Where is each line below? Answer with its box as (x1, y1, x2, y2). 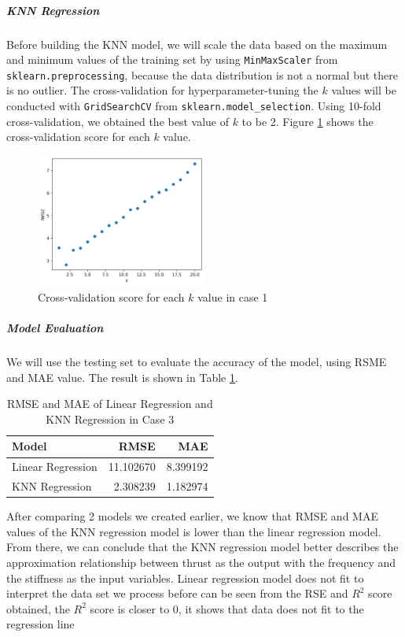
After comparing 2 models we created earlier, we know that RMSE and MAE (6, 508, 378, 524)
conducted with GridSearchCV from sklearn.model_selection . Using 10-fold (6, 98, 381, 114)
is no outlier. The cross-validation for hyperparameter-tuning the (6, 82, 318, 98)
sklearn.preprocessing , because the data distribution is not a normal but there (6, 66, 398, 83)
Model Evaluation (6, 320, 104, 336)
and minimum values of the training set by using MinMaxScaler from (6, 51, 338, 68)
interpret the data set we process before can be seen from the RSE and (6, 585, 348, 602)
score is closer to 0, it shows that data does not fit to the (90, 600, 364, 617)
